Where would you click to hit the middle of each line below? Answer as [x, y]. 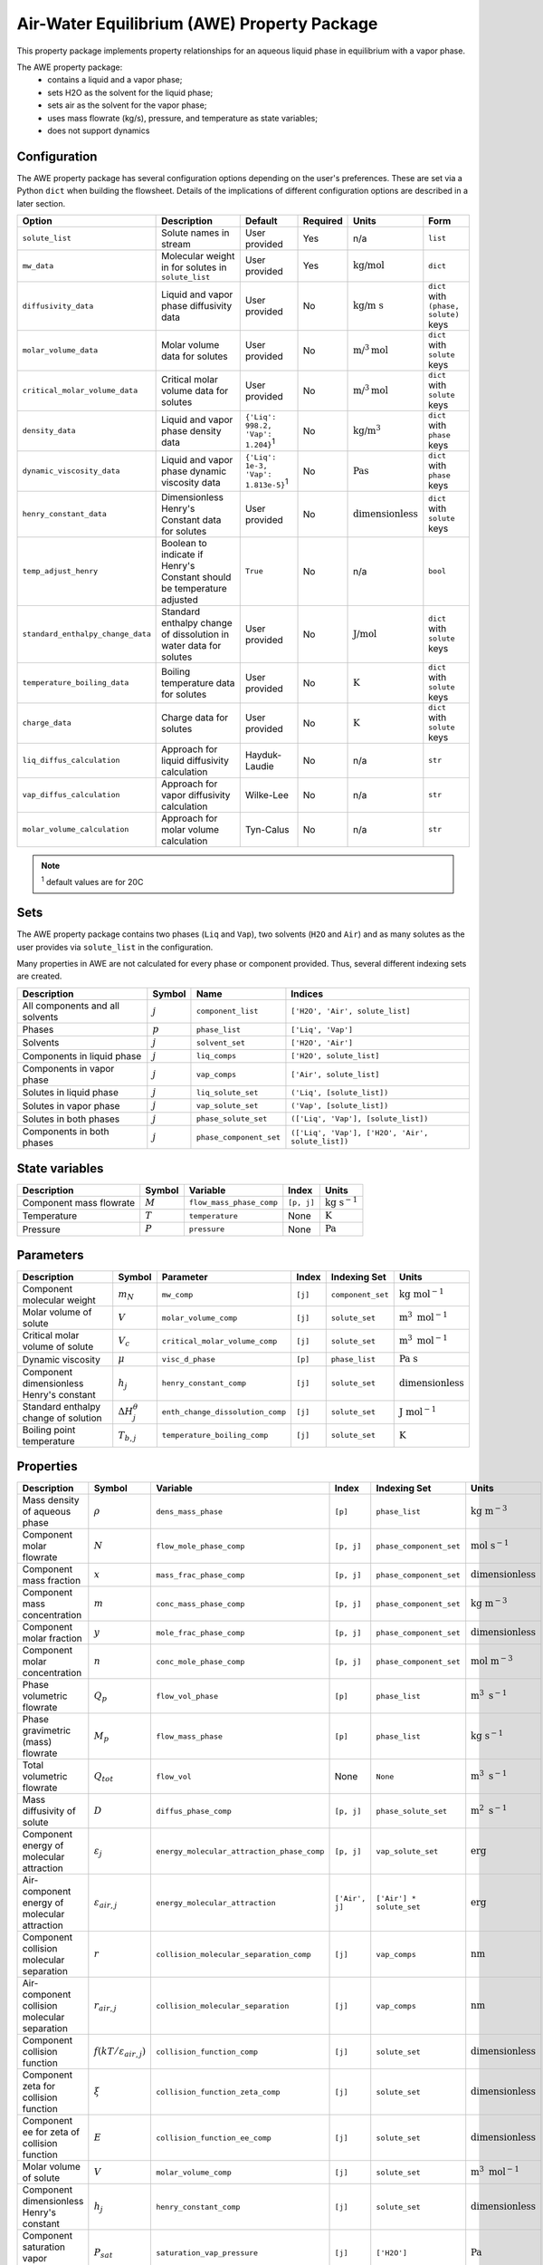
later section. [41, 203]
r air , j [105, 2006]
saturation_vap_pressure [206, 2253]
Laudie [260, 766]
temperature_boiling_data [76, 683]
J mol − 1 [418, 1411]
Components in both [66, 1132]
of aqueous [47, 1511]
